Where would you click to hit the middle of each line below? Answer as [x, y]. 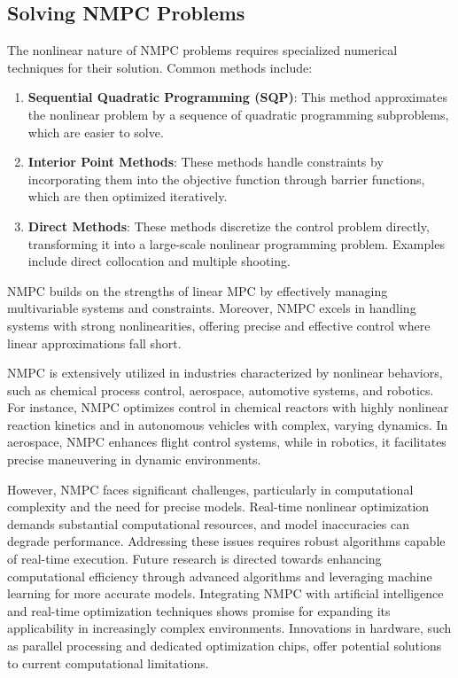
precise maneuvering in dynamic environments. [134, 460]
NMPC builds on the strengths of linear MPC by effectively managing [198, 290]
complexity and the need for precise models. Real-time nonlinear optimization [218, 507]
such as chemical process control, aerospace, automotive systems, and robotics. [221, 390]
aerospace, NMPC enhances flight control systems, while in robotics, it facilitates [227, 442]
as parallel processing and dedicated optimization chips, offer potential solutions [225, 646]
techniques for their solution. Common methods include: [160, 67]
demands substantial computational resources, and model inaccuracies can [209, 523]
